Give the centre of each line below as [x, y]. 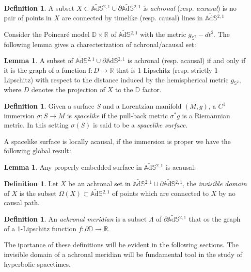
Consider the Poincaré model [47, 34]
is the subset [38, 193]
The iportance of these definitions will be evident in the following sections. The [121, 245]
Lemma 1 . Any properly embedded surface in [73, 167]
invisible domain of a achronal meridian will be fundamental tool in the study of [123, 254]
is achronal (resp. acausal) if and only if [187, 60]
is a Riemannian [206, 115]
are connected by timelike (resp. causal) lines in [132, 18]
